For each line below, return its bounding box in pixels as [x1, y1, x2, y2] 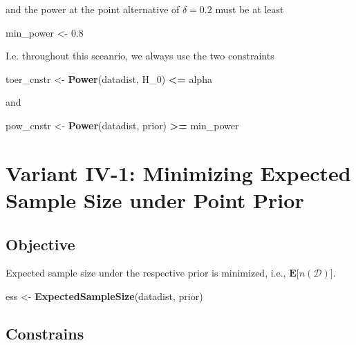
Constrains [6, 322, 84, 344]
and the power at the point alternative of [6, 2, 180, 16]
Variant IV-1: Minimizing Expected [6, 158, 351, 187]
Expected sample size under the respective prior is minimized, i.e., [6, 265, 286, 280]
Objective [6, 233, 75, 254]
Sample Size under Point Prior [6, 185, 304, 214]
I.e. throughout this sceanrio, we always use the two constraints [6, 48, 274, 63]
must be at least [215, 2, 284, 16]
